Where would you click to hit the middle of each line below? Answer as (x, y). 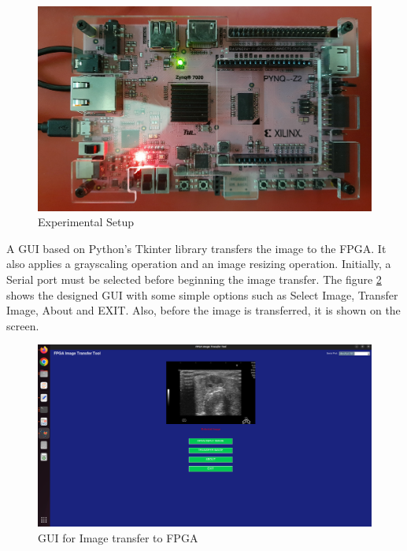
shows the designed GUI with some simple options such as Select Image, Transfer (202, 294)
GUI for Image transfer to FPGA (118, 537)
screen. (23, 325)
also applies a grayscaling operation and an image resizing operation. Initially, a (199, 264)
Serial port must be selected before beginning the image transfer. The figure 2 (194, 279)
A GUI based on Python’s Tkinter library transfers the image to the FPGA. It (196, 248)
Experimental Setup (86, 222)
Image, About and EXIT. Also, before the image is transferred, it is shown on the (203, 310)
